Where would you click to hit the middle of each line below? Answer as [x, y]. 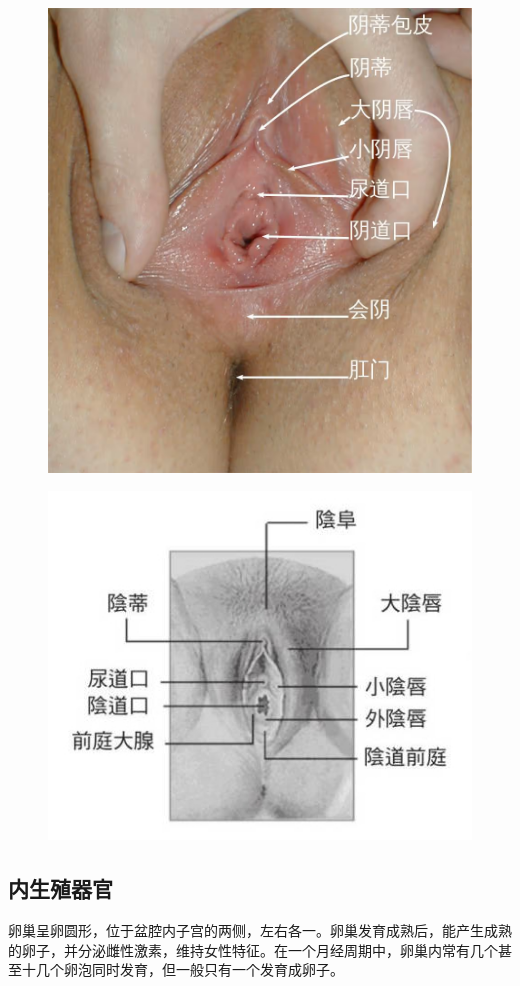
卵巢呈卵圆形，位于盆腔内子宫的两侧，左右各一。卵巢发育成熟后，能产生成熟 [260, 930]
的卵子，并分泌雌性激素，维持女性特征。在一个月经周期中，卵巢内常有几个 [253, 949]
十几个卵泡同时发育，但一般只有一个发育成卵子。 [182, 969]
